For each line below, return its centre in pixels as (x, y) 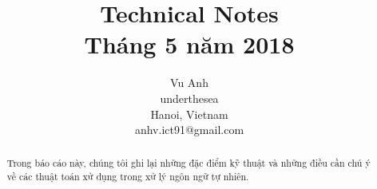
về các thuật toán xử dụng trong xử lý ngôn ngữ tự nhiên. (128, 177)
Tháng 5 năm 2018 (189, 44)
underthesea (189, 98)
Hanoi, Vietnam (189, 114)
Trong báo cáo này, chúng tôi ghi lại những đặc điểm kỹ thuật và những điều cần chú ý (188, 163)
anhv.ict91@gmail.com (189, 130)
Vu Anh (189, 83)
